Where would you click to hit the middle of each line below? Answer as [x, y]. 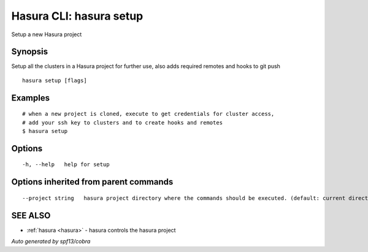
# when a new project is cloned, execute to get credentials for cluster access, [148, 114]
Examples [31, 98]
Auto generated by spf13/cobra [51, 242]
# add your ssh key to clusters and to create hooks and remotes [123, 122]
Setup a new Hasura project [47, 34]
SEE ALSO [31, 216]
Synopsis [30, 52]
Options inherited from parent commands [92, 182]
